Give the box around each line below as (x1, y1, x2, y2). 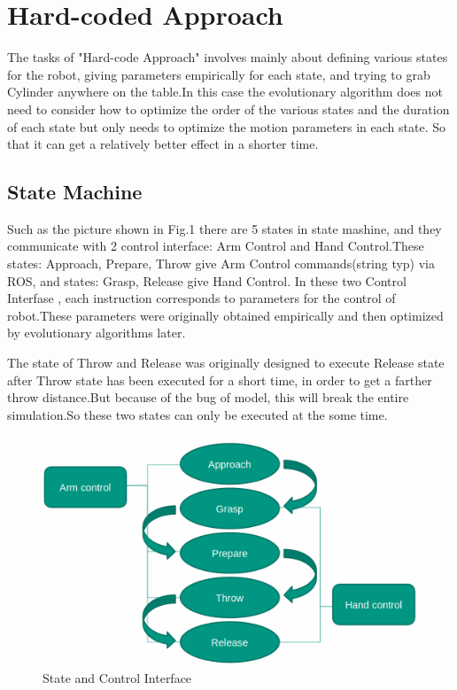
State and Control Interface (43, 669, 192, 687)
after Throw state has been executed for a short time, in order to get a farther (7, 370, 432, 389)
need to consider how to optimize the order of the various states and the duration (7, 99, 450, 118)
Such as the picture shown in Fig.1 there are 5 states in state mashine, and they (7, 219, 442, 237)
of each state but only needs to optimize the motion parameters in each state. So (7, 117, 445, 136)
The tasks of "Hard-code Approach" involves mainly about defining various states (7, 48, 448, 66)
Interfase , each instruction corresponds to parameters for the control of (7, 289, 396, 307)
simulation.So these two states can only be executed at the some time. (7, 405, 388, 423)
